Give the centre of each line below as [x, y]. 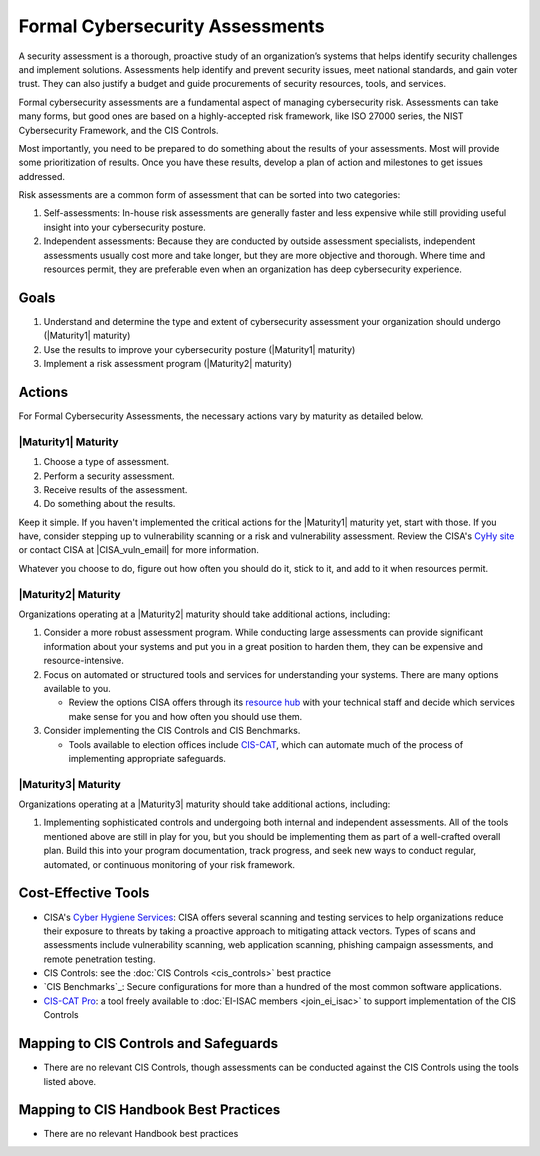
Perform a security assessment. [109, 476]
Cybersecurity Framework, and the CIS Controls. [118, 130]
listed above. [70, 1081]
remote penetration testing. [99, 959]
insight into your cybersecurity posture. [125, 227]
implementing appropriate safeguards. [147, 758]
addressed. [41, 176]
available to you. [77, 688]
